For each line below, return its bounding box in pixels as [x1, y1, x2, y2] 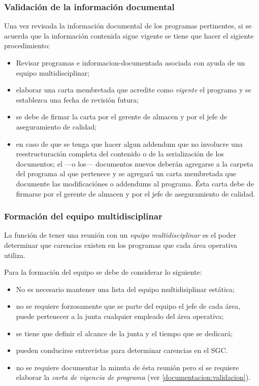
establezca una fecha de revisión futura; [16, 94, 139, 105]
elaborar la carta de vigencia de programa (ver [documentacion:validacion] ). [16, 372, 251, 382]
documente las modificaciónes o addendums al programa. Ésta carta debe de [16, 178, 254, 188]
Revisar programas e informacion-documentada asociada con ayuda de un [16, 57, 245, 68]
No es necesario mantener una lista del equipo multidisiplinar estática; [16, 283, 235, 294]
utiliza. [4, 249, 26, 260]
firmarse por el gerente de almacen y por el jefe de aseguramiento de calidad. [16, 188, 255, 199]
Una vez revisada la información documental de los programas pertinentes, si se [4, 20, 252, 31]
